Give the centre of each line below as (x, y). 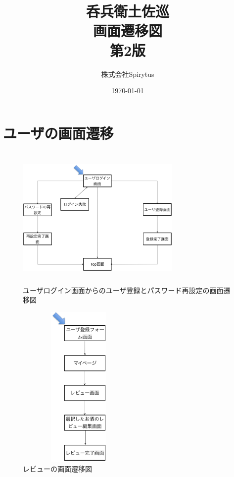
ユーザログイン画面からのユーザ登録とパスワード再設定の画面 (123, 290)
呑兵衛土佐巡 (127, 11)
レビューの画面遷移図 (57, 468)
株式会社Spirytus (128, 74)
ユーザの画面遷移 (58, 133)
